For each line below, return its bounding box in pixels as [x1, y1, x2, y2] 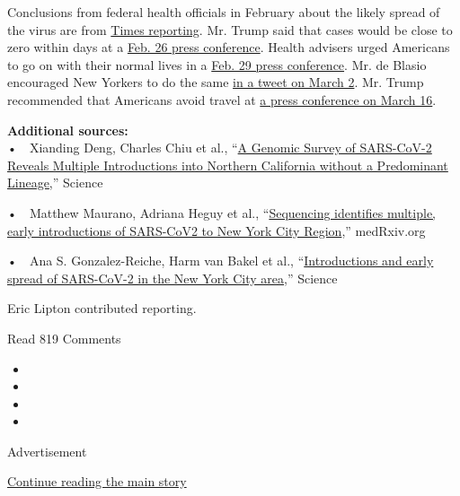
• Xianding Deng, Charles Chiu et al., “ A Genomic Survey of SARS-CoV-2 [7, 138, 432, 157]
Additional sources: [7, 120, 128, 139]
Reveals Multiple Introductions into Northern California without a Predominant [7, 155, 448, 174]
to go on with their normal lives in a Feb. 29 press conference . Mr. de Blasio [7, 55, 427, 74]
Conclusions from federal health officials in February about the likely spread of [7, 3, 440, 21]
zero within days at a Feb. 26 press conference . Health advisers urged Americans [7, 38, 450, 57]
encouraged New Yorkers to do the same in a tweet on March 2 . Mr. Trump [7, 73, 424, 91]
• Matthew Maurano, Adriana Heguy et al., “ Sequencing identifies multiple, [7, 203, 436, 222]
